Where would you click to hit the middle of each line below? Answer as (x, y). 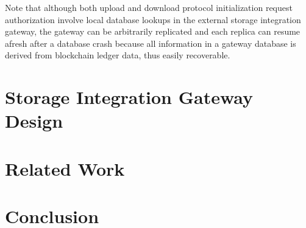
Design (34, 121)
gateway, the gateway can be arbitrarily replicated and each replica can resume (153, 31)
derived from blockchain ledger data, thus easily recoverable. (118, 55)
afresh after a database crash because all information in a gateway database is (151, 43)
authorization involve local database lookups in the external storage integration (153, 19)
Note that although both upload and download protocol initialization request (149, 7)
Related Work (65, 168)
